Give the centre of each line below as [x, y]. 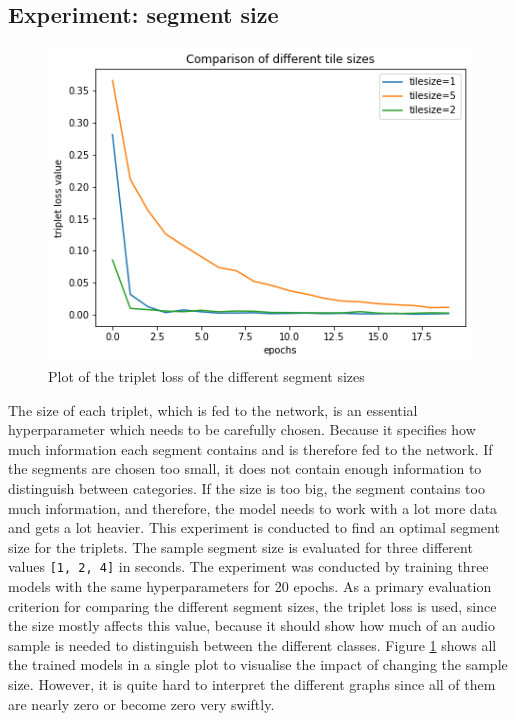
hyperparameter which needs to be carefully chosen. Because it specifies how [242, 429]
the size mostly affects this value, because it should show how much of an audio [251, 625]
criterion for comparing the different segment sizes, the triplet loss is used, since [252, 605]
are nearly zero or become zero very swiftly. [141, 703]
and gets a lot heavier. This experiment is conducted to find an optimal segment [254, 527]
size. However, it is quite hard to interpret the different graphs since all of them [252, 683]
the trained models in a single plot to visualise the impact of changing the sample [258, 664]
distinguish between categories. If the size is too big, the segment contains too [246, 487]
